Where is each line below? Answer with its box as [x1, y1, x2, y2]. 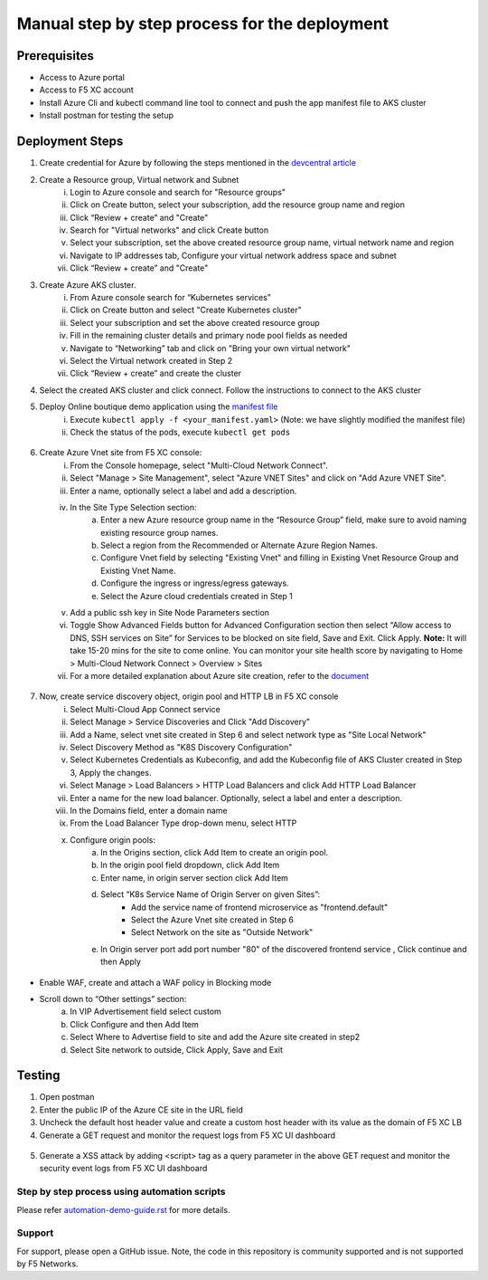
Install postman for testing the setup [39, 110, 174, 121]
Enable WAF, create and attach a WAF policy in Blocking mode [39, 977, 272, 988]
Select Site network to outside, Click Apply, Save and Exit [70, 1044, 284, 1055]
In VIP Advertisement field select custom [70, 1006, 221, 1017]
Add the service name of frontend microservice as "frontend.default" [131, 902, 389, 912]
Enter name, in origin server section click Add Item [100, 872, 289, 883]
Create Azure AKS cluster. [39, 279, 136, 290]
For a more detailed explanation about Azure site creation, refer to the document [70, 670, 370, 681]
